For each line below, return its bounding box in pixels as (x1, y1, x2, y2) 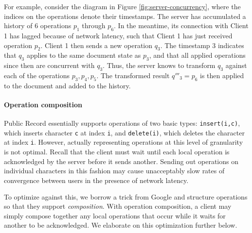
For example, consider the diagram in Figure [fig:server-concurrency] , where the (4, 1, 241, 11)
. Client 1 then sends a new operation (40, 40, 153, 50)
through (82, 20, 106, 31)
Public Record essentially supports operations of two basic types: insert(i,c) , (4, 118, 240, 128)
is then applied (200, 70, 244, 80)
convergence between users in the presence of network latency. (4, 175, 189, 185)
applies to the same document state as (26, 50, 141, 60)
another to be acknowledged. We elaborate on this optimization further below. (4, 220, 237, 230)
